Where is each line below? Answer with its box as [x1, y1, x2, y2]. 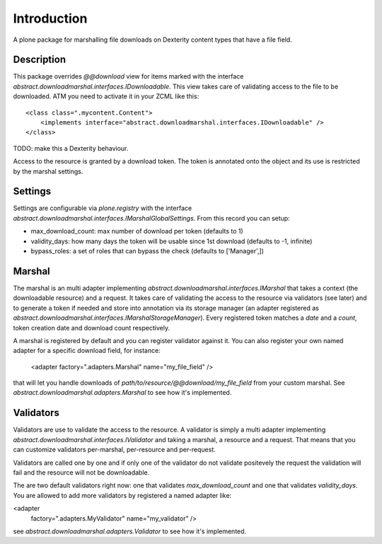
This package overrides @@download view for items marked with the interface [13, 72, 244, 81]
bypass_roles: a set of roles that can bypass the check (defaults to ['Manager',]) [30, 247, 265, 255]
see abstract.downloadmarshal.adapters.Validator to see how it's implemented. [13, 527, 247, 536]
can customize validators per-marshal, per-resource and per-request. [13, 446, 216, 454]
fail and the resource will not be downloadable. [13, 468, 150, 477]
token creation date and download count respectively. [13, 323, 170, 332]
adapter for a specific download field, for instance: [13, 347, 161, 355]
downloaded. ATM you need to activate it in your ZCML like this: [13, 92, 199, 100]
